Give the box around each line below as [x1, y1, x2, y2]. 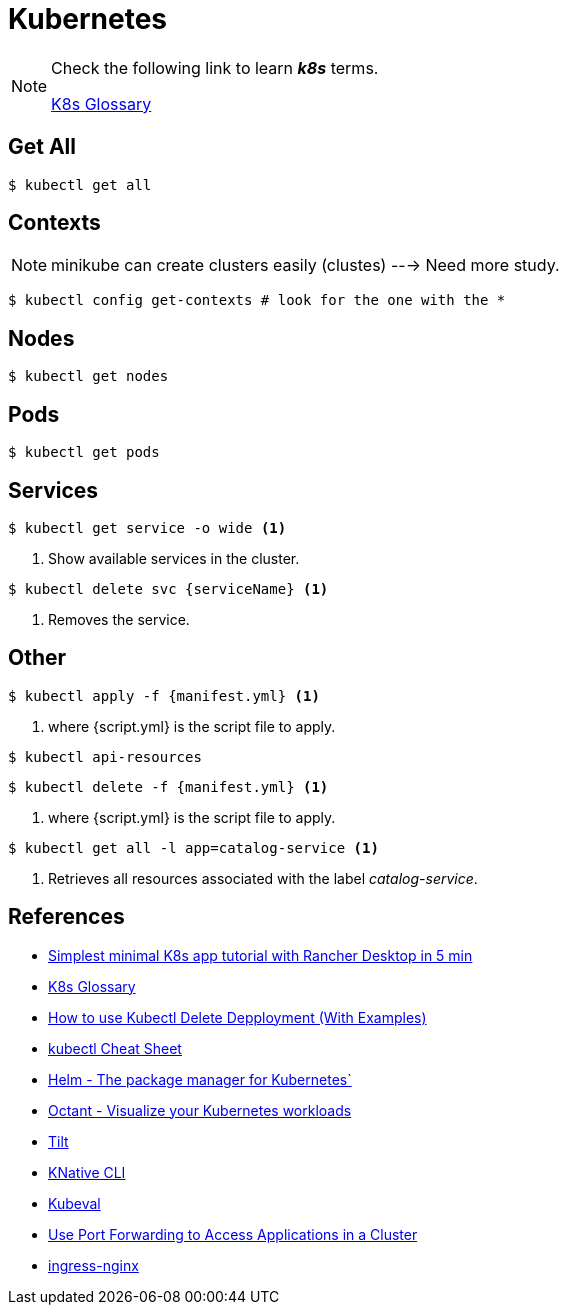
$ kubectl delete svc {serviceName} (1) [8, 580, 329, 597]
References [8, 904, 125, 930]
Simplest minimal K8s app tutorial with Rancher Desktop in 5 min [48, 946, 473, 964]
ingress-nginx [48, 1256, 139, 1274]
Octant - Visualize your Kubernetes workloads [48, 1101, 352, 1119]
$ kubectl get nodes [8, 368, 169, 385]
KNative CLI [48, 1163, 126, 1181]
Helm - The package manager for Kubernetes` [48, 1070, 352, 1088]
